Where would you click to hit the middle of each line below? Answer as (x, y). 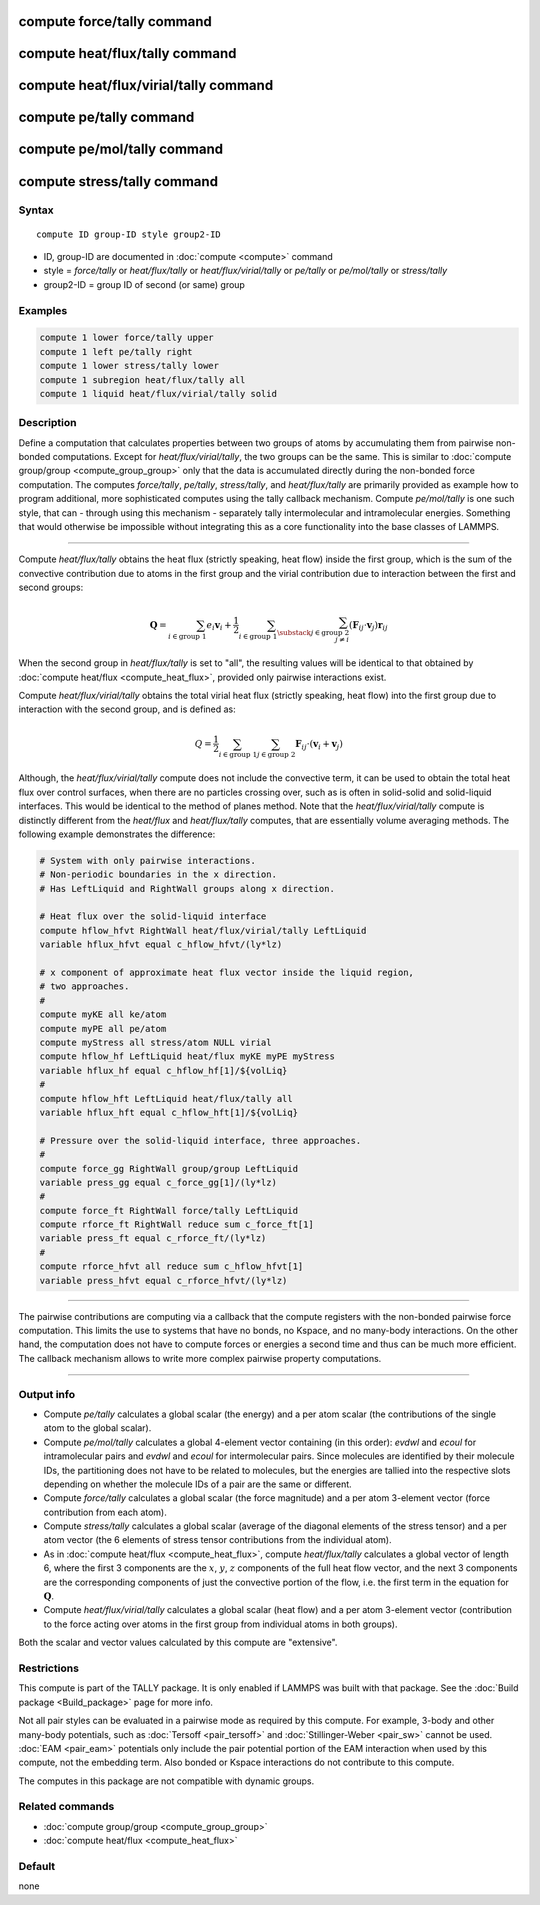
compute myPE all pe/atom (103, 1028)
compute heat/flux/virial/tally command (146, 85)
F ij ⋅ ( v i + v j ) (319, 745)
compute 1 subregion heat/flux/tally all (142, 379)
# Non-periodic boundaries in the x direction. (158, 874)
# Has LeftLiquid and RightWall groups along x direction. (187, 888)
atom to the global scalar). (97, 1428)
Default (37, 1866)
